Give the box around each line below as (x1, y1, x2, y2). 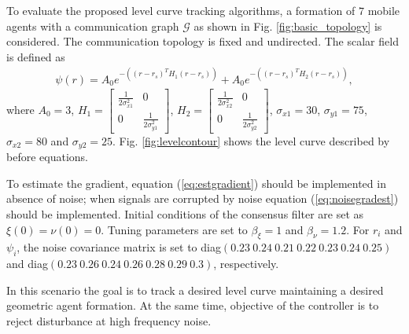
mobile (367, 2, 400, 18)
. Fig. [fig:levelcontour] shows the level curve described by (112, 132, 390, 149)
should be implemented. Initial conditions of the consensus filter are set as (6, 205, 364, 222)
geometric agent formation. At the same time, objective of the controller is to (6, 297, 379, 314)
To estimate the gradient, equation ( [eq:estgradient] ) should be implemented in (6, 174, 386, 191)
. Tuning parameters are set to (101, 221, 248, 237)
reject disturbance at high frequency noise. (6, 312, 212, 328)
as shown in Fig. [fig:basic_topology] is (193, 17, 382, 34)
